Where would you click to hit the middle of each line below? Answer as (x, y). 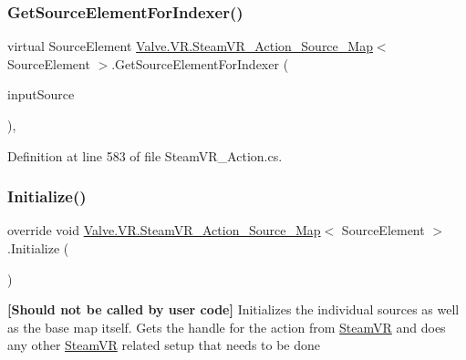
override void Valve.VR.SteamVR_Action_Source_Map (164, 230)
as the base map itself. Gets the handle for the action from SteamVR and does (227, 327)
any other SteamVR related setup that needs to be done (164, 345)
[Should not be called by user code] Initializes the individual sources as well (233, 309)
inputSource (41, 94)
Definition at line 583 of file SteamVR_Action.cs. (145, 155)
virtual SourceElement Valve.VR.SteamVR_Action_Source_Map (190, 46)
